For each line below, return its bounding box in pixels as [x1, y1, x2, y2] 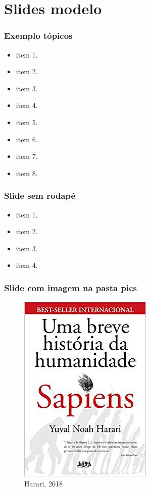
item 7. [16, 151, 38, 161]
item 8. [16, 168, 38, 178]
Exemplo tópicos [4, 29, 73, 42]
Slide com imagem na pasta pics [4, 281, 137, 294]
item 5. [16, 117, 38, 127]
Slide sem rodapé [4, 189, 76, 202]
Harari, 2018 [24, 478, 63, 488]
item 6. [16, 134, 38, 144]
